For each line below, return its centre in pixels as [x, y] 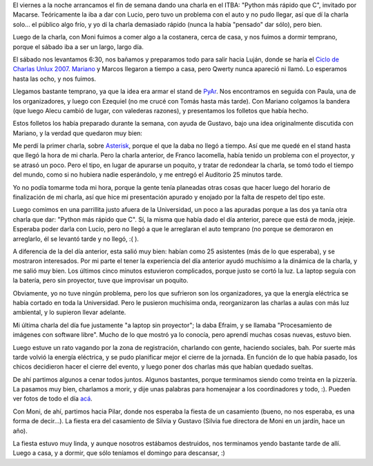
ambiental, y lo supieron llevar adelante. [69, 312]
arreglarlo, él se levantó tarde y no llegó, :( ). [76, 239]
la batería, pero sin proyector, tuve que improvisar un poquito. [101, 280]
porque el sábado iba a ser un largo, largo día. [78, 47]
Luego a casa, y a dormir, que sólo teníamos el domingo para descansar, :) [119, 453]
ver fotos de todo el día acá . [52, 399]
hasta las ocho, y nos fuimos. [55, 79]
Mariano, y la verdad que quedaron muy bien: [78, 133]
